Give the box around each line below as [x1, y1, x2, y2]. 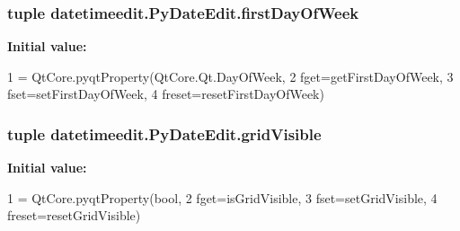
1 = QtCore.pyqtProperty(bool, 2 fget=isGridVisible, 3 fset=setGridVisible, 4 [7, 188, 438, 207]
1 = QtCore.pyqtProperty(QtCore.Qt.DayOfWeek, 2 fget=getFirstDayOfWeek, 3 [7, 67, 454, 85]
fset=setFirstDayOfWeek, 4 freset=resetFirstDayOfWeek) [7, 84, 324, 103]
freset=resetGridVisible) [7, 206, 141, 225]
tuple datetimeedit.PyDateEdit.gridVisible [7, 122, 322, 145]
